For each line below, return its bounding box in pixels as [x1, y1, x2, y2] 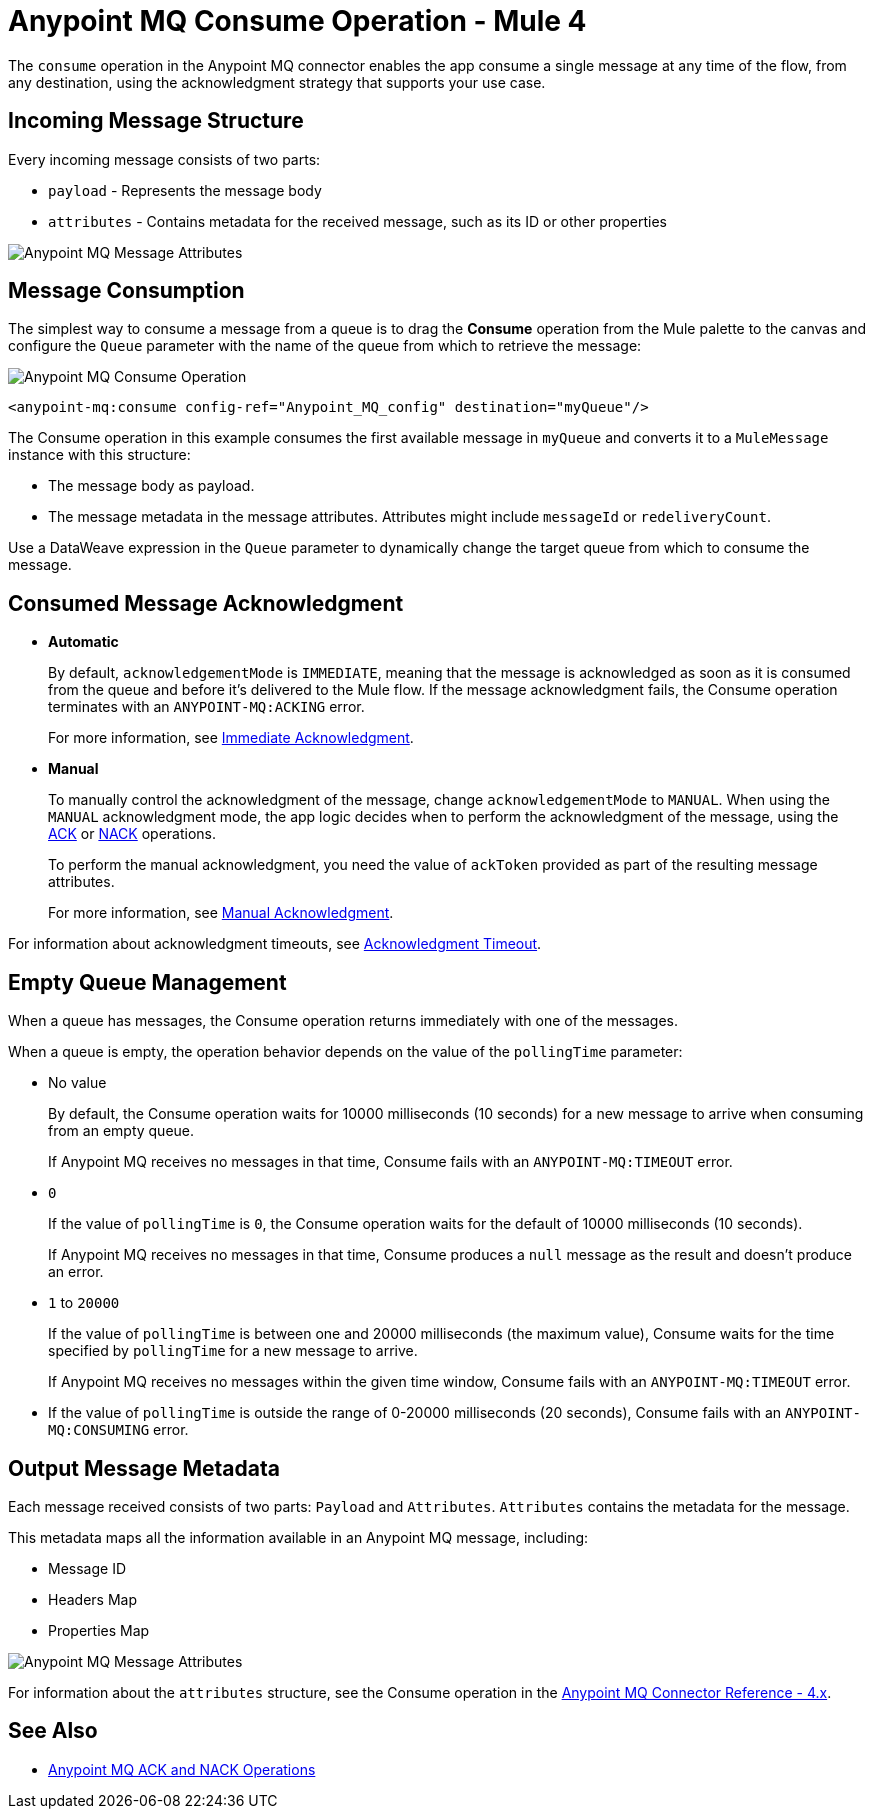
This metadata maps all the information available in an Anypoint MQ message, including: [8, 1528, 589, 1546]
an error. [48, 1263, 104, 1281]
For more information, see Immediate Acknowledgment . [48, 729, 414, 747]
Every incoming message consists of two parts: [8, 150, 321, 168]
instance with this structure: [8, 446, 191, 464]
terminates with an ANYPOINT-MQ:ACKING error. [48, 698, 365, 716]
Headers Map [48, 1590, 137, 1608]
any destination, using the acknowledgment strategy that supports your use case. [8, 73, 546, 91]
